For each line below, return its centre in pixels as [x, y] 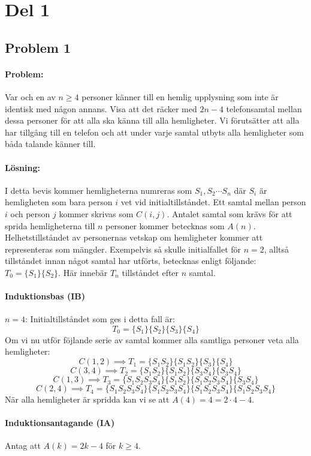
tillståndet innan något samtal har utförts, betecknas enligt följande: [131, 261]
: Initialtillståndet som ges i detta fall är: [100, 319]
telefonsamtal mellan [264, 108]
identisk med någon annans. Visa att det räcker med [101, 108]
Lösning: [22, 167]
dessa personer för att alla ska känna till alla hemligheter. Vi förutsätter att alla [152, 120]
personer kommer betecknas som [165, 225]
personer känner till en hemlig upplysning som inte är [180, 96]
